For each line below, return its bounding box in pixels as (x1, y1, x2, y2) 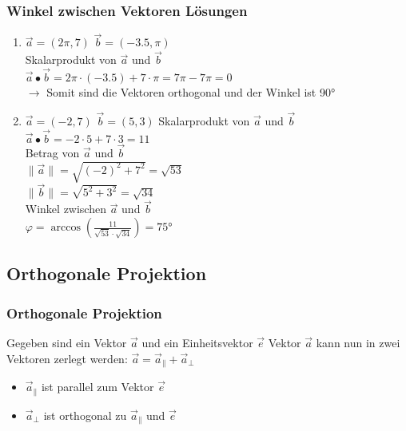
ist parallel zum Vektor (41, 378, 154, 395)
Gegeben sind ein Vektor (6, 334, 127, 351)
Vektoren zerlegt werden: (6, 350, 128, 366)
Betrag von (25, 144, 80, 160)
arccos (50, 222, 81, 234)
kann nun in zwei (316, 334, 400, 351)
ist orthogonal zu (43, 406, 127, 423)
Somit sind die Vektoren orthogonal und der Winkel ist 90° (46, 84, 336, 101)
